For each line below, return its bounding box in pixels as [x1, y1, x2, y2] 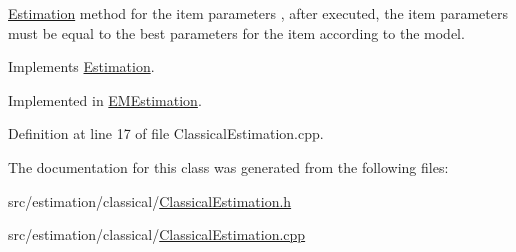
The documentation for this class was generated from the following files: [8, 156, 449, 177]
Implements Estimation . [8, 56, 155, 77]
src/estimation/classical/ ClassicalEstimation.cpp [8, 224, 306, 245]
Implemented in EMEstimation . [8, 89, 202, 110]
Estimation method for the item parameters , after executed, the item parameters [8, 3, 508, 23]
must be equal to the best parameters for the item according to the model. [8, 22, 465, 43]
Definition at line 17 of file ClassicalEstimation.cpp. [8, 123, 324, 144]
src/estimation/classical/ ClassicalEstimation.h [8, 190, 292, 211]
